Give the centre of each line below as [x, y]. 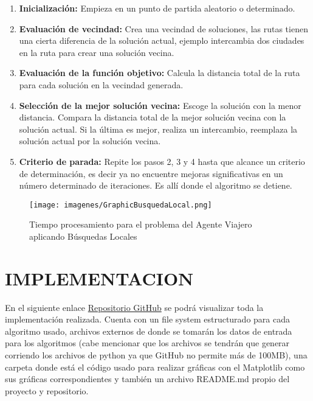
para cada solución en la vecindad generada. [101, 84]
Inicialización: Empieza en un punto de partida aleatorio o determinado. [157, 8]
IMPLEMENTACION [99, 278]
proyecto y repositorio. [47, 390]
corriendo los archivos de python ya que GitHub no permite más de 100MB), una [156, 355]
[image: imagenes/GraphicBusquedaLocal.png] [121, 205]
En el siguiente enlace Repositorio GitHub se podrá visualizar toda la [134, 307]
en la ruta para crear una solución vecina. [97, 52]
